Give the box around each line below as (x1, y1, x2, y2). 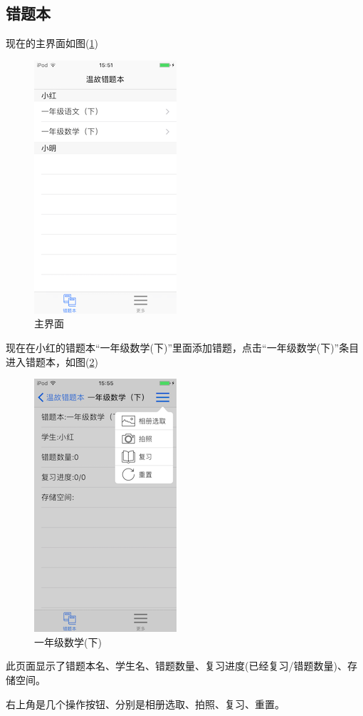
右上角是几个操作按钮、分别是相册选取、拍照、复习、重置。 (6, 696, 285, 711)
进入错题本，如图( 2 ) (6, 354, 98, 369)
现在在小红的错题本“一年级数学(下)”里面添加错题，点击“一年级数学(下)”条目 (6, 339, 359, 354)
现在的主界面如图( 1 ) (6, 36, 98, 51)
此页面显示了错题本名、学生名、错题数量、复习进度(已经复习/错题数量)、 (6, 658, 347, 673)
